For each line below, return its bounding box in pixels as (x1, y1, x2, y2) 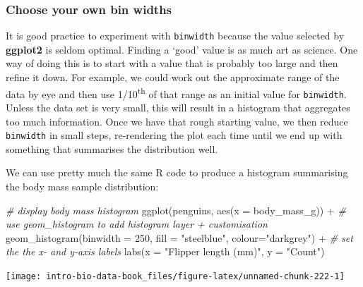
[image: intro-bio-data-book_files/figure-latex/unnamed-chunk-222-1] (6, 271, 345, 281)
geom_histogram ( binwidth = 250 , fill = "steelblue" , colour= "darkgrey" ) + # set (6, 230, 353, 245)
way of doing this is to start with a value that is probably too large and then (6, 56, 338, 71)
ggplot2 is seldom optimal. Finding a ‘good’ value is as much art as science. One (6, 42, 358, 56)
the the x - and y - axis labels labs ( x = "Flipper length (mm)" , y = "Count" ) (6, 244, 325, 259)
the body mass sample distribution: (6, 179, 159, 193)
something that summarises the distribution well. (6, 141, 218, 156)
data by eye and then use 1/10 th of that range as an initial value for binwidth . (6, 84, 347, 101)
